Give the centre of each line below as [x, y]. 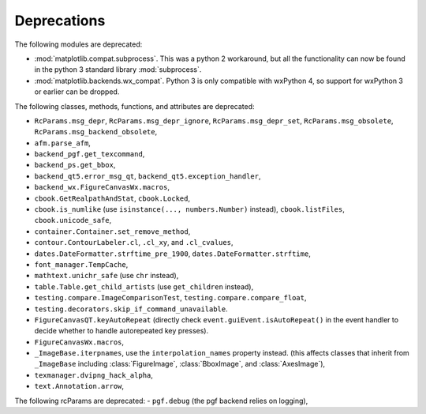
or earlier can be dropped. [77, 92]
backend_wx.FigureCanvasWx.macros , [102, 187]
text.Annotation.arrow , [79, 386]
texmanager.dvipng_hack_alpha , [94, 374]
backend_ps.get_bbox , [75, 165]
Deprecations [60, 21]
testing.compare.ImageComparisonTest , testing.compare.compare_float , [170, 298]
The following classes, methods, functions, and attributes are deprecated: [135, 106]
